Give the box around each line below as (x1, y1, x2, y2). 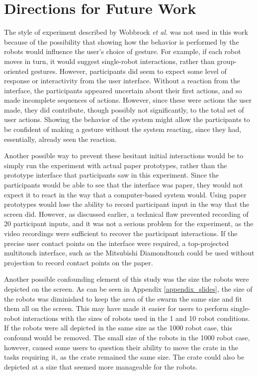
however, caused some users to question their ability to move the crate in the (4, 342, 239, 352)
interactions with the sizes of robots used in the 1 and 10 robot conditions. (22, 312, 250, 323)
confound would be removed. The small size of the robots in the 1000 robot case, (4, 332, 250, 342)
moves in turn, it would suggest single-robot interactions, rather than (4, 56, 215, 66)
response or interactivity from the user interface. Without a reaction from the (4, 75, 240, 86)
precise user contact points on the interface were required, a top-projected (4, 238, 229, 248)
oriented (4, 65, 29, 76)
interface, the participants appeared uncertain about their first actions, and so (4, 85, 242, 95)
